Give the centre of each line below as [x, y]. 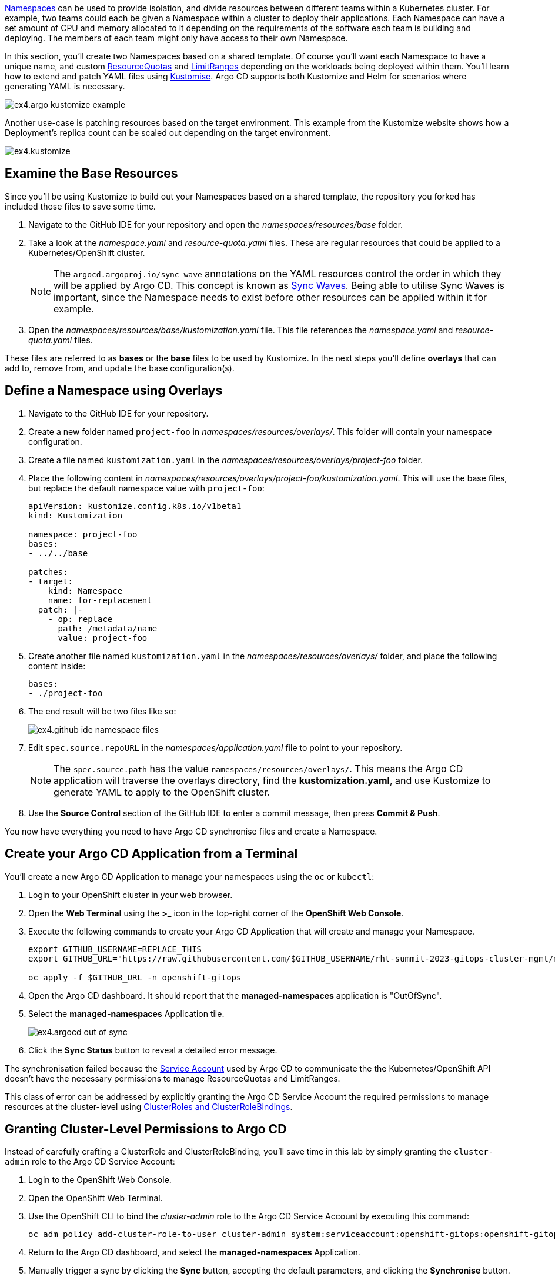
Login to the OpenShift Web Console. [100, 1180]
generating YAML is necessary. [65, 86]
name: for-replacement [100, 600]
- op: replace [80, 619]
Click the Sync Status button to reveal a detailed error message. [153, 1050]
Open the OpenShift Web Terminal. [96, 1198]
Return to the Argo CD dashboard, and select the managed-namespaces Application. [194, 1252]
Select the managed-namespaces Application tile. [126, 1013]
